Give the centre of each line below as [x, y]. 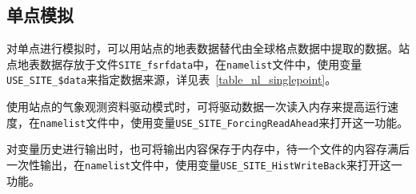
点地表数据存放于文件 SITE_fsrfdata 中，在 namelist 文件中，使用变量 [184, 63]
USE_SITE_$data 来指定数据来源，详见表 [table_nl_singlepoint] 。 [172, 79]
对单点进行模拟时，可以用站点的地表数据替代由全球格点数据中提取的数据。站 [208, 48]
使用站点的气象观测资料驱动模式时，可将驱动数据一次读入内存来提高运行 [197, 107]
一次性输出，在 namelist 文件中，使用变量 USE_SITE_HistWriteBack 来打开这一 [204, 164]
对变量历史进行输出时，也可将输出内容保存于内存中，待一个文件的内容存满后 [208, 149]
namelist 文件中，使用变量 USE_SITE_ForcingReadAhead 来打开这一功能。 [224, 122]
